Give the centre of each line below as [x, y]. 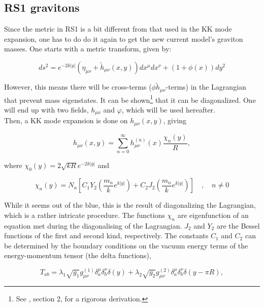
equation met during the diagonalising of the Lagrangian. [93, 225]
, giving [175, 120]
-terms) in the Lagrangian [206, 87]
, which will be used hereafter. [168, 109]
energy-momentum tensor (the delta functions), [78, 255]
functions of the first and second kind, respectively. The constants [106, 235]
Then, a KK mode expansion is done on [66, 120]
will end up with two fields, [46, 109]
